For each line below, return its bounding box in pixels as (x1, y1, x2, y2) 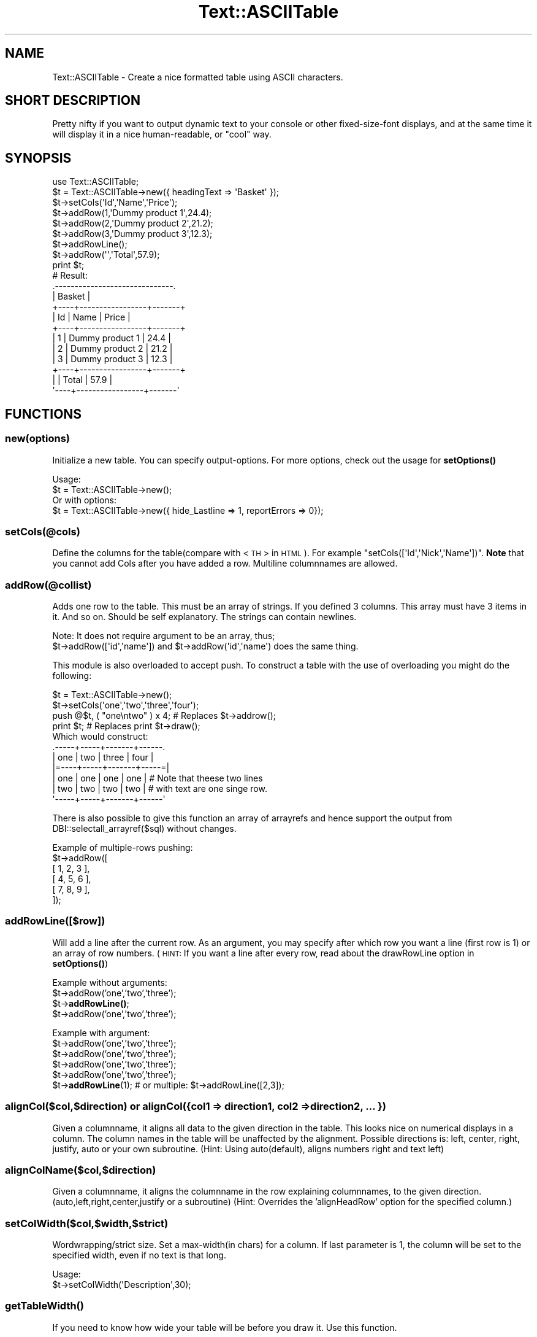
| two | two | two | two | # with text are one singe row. (52, 783, 267, 794)
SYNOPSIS (5, 150, 72, 166)
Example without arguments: (52, 977, 167, 988)
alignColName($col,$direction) (5, 1163, 156, 1176)
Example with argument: (52, 1027, 150, 1038)
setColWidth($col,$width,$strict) (5, 1217, 169, 1230)
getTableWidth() (5, 1300, 84, 1312)
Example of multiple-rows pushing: (52, 842, 193, 853)
